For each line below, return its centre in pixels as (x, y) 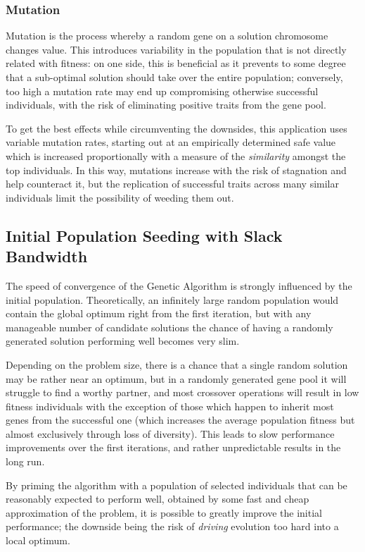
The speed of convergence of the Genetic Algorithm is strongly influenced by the (179, 285)
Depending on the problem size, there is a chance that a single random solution (177, 364)
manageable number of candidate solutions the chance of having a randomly (169, 327)
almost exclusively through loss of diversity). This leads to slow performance (170, 433)
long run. (25, 461)
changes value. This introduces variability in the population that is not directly (176, 49)
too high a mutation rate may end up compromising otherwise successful (162, 91)
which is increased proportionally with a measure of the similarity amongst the (176, 155)
